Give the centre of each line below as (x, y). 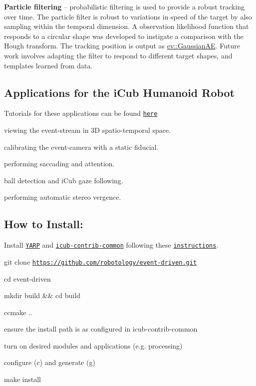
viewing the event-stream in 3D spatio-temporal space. (88, 130)
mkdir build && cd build (42, 295)
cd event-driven (27, 278)
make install (22, 379)
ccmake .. (18, 312)
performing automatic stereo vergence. (63, 197)
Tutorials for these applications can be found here (81, 113)
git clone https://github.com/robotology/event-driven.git (101, 261)
